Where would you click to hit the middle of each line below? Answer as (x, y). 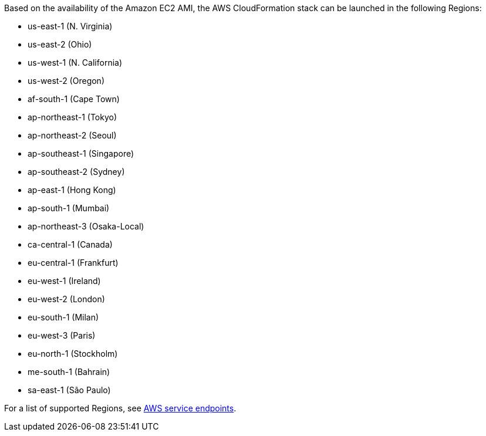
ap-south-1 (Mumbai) (69, 208)
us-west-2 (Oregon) (66, 81)
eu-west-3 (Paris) (62, 335)
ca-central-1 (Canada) (70, 244)
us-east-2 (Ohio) (60, 44)
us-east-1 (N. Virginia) (70, 26)
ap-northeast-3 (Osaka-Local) (86, 226)
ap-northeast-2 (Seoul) (72, 135)
